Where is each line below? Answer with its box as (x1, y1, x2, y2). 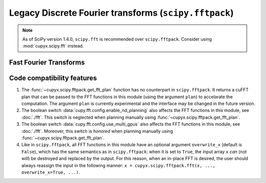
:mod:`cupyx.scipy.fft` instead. (22, 43, 84, 49)
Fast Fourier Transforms (9, 58, 85, 67)
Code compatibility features (9, 74, 97, 82)
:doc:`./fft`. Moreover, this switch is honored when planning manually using (21, 128, 173, 134)
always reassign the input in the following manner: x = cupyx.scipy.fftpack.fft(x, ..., (21, 162, 216, 168)
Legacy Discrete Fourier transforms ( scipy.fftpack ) (9, 7, 234, 18)
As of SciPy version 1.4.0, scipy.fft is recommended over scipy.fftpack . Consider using (22, 36, 212, 42)
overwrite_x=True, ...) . (21, 169, 80, 175)
